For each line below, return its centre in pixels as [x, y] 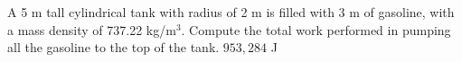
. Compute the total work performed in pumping [316, 29]
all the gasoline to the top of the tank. [113, 47]
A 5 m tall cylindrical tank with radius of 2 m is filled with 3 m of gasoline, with [231, 12]
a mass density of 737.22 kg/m [92, 29]
